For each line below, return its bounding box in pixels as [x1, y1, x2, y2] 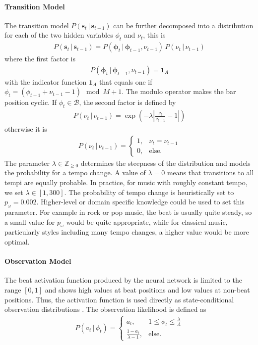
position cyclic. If [4, 97, 57, 107]
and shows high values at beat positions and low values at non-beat [45, 285, 250, 295]
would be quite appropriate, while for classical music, [66, 216, 228, 227]
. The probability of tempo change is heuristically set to [64, 187, 234, 197]
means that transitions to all [167, 167, 254, 178]
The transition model [4, 20, 69, 30]
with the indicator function [4, 76, 87, 87]
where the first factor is [4, 53, 75, 64]
